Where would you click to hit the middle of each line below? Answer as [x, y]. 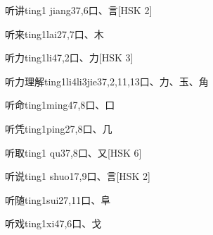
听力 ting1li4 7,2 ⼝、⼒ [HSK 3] [69, 58]
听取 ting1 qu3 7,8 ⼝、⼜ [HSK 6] [73, 152]
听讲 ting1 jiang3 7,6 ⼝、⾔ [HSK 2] [79, 10]
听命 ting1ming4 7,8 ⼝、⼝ [60, 105]
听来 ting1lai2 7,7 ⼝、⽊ [54, 34]
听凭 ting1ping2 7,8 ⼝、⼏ [59, 128]
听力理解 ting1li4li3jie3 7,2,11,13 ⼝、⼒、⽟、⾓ [107, 81]
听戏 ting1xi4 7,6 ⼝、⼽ [53, 223]
